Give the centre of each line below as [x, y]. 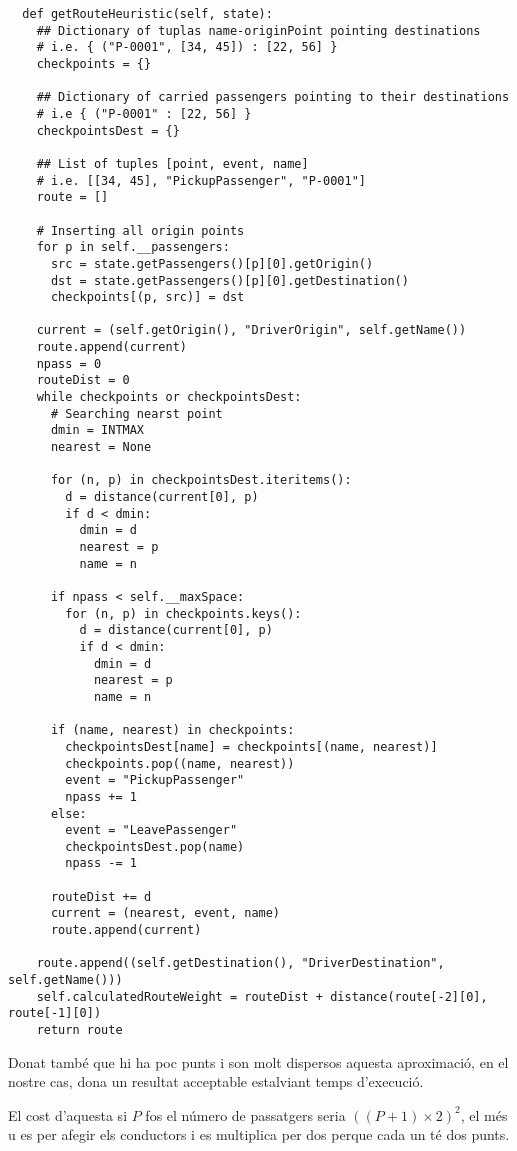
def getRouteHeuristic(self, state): [147, 14]
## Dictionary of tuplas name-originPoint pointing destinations [258, 30]
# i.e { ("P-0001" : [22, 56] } [144, 113]
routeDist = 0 [83, 380]
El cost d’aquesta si [68, 1114]
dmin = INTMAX [97, 430]
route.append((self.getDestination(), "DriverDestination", [240, 963]
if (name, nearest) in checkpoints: [172, 730]
